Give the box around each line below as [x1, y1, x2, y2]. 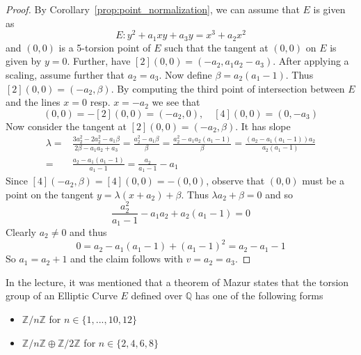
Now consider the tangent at [6, 118, 127, 133]
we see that [152, 95, 200, 109]
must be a [302, 173, 345, 188]
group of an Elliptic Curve [6, 288, 118, 303]
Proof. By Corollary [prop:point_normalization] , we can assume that [6, 2, 300, 16]
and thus [70, 225, 107, 239]
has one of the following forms [195, 288, 323, 303]
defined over [131, 288, 183, 303]
